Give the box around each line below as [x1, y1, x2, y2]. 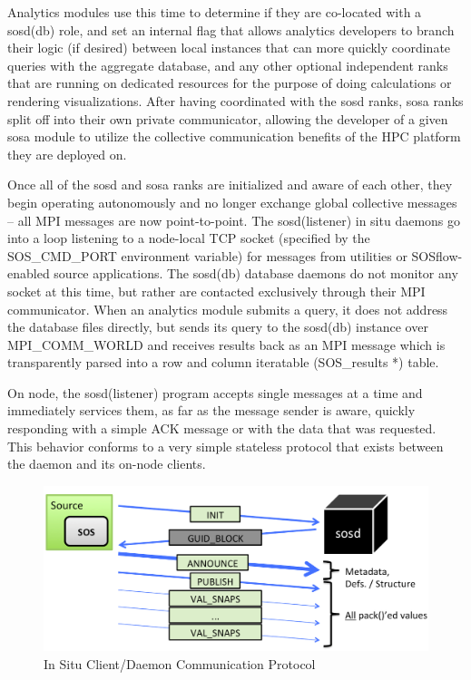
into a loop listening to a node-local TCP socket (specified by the [7, 228, 370, 248]
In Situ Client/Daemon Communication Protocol [44, 655, 316, 674]
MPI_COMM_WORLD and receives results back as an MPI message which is [7, 335, 446, 354]
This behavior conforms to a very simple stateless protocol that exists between [7, 436, 444, 455]
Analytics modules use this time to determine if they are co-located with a [7, 3, 422, 21]
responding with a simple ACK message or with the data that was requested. [7, 419, 437, 438]
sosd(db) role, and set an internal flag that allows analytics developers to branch [7, 20, 455, 39]
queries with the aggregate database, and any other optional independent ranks [7, 55, 448, 74]
